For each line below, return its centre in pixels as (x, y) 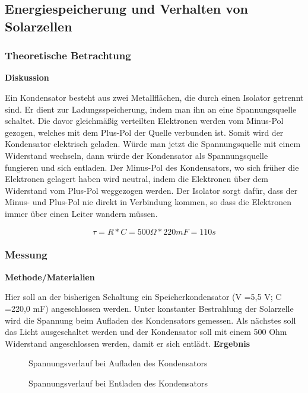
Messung (26, 255)
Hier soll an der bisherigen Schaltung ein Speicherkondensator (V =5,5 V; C (143, 297)
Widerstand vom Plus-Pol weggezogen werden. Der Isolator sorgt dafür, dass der (151, 190)
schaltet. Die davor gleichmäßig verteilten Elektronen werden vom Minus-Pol (144, 121)
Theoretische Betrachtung (68, 55)
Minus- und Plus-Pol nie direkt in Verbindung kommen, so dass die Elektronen (148, 202)
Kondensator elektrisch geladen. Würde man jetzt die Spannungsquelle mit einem (153, 144)
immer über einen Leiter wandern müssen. (81, 213)
